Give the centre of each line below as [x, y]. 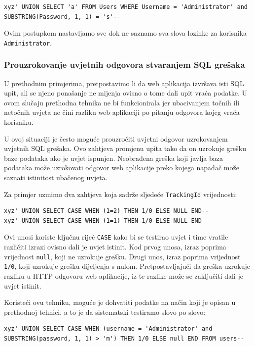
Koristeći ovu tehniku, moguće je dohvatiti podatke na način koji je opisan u [120, 302]
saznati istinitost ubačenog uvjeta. [56, 177]
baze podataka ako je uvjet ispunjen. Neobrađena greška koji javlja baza [113, 158]
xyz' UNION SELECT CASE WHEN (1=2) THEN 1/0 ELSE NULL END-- [107, 211]
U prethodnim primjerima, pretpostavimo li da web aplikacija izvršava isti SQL [124, 83]
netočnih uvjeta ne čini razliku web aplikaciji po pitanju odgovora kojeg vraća [122, 112]
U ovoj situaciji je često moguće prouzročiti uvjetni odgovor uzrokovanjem [116, 138]
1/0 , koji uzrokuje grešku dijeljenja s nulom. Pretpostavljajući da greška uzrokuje [127, 266]
